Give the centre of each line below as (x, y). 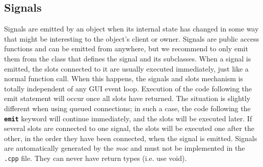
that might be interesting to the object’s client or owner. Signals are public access (132, 38)
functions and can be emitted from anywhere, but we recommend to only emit (126, 48)
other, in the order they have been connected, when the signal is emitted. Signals (131, 138)
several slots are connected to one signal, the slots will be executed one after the (129, 128)
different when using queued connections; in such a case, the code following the (127, 108)
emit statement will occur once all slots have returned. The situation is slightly (127, 98)
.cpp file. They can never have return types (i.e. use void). (96, 158)
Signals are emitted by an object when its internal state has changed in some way (131, 29)
